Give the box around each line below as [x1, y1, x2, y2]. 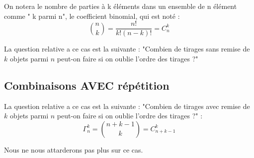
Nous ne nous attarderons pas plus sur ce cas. [4, 144, 143, 155]
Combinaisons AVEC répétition [4, 77, 169, 93]
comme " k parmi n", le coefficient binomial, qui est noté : [4, 10, 180, 21]
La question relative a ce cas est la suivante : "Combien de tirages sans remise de [4, 44, 250, 54]
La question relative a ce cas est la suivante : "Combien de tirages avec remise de [4, 101, 250, 111]
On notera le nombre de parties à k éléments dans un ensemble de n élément [4, 1, 237, 11]
